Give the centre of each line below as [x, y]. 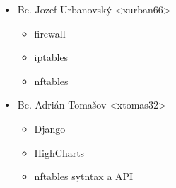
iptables [51, 57]
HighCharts [59, 152]
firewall [50, 33]
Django [50, 128]
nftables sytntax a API [84, 176]
